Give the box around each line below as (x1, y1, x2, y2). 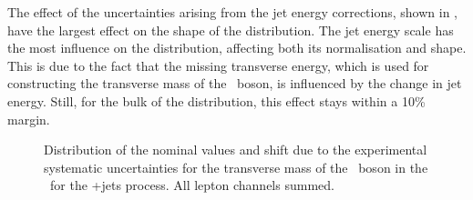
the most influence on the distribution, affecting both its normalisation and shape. (7, 38, 467, 57)
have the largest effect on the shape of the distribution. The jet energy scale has (7, 20, 454, 39)
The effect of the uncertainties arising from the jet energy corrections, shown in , (7, 3, 458, 21)
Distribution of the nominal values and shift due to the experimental (44, 140, 427, 159)
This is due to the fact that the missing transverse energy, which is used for (7, 55, 429, 75)
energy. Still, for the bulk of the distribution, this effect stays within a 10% (7, 91, 426, 110)
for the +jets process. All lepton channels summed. (49, 175, 334, 195)
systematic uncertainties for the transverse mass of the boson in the (44, 157, 428, 176)
